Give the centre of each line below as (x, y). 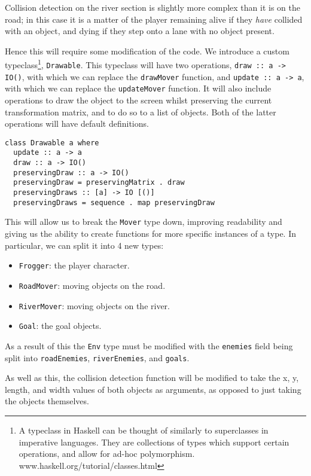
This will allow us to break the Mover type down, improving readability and (144, 222)
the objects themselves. (47, 401)
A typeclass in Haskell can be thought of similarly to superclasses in (144, 430)
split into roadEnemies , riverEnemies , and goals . (97, 357)
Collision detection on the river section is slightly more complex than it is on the (153, 7)
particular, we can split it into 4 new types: (84, 245)
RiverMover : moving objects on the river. (94, 305)
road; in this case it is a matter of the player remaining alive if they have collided (154, 19)
